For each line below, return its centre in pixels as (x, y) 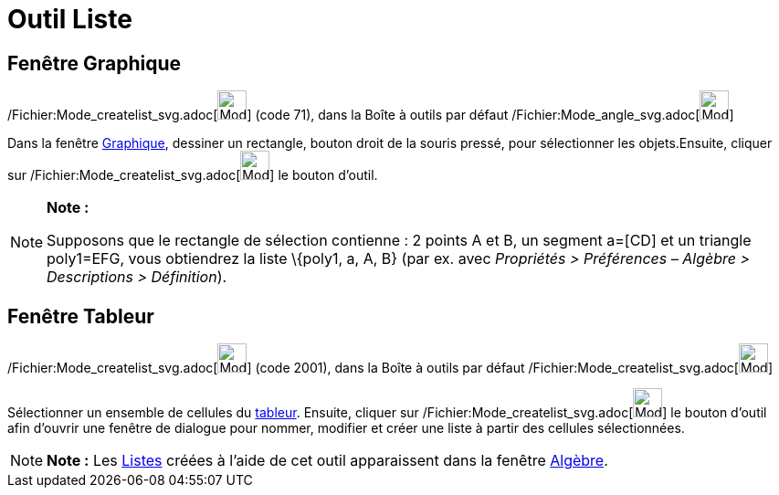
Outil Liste (70, 19)
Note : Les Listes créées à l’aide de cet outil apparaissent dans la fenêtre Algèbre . (327, 461)
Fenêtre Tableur (81, 316)
